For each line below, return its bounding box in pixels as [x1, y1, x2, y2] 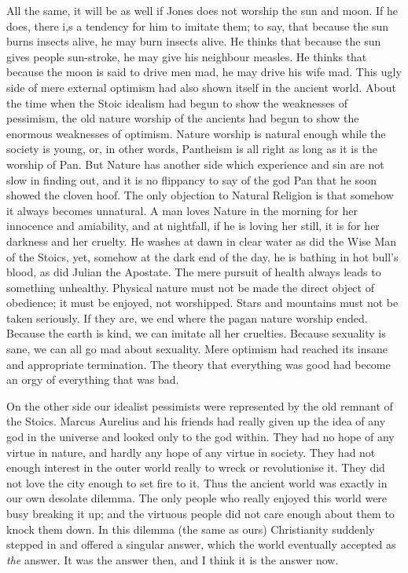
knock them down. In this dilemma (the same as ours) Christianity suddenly [6, 520, 375, 537]
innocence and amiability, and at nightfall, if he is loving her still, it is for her [6, 217, 380, 234]
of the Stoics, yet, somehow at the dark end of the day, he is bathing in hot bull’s [6, 248, 399, 265]
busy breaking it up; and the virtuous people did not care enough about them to [6, 505, 395, 521]
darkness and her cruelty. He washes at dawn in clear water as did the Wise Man [6, 232, 397, 249]
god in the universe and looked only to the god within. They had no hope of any [6, 429, 395, 445]
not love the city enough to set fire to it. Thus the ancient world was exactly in [6, 474, 388, 491]
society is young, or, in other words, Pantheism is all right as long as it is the [6, 141, 377, 157]
